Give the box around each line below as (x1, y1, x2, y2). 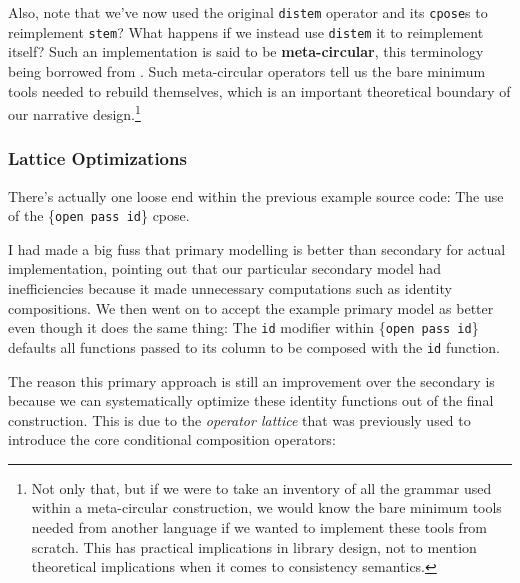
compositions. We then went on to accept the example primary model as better (8, 297, 494, 318)
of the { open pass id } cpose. (8, 205, 190, 226)
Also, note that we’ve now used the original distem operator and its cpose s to (8, 2, 488, 22)
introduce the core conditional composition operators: (8, 429, 336, 450)
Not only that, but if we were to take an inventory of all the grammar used (31, 477, 492, 498)
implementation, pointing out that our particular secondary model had (8, 258, 442, 279)
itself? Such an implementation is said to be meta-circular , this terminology (8, 41, 484, 62)
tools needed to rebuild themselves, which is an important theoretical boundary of (8, 80, 511, 101)
